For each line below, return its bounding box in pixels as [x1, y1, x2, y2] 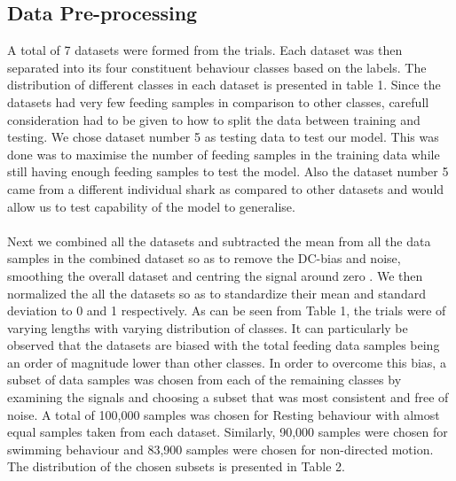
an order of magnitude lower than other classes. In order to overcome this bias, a [7, 353, 446, 371]
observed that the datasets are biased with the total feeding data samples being [7, 336, 440, 354]
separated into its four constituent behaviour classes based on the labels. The [7, 58, 427, 76]
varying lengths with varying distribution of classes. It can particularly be [7, 318, 408, 337]
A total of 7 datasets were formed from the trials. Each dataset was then [7, 41, 403, 59]
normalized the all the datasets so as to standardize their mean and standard [7, 283, 426, 302]
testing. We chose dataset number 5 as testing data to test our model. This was [7, 128, 439, 146]
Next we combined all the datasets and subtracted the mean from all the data [7, 231, 431, 250]
